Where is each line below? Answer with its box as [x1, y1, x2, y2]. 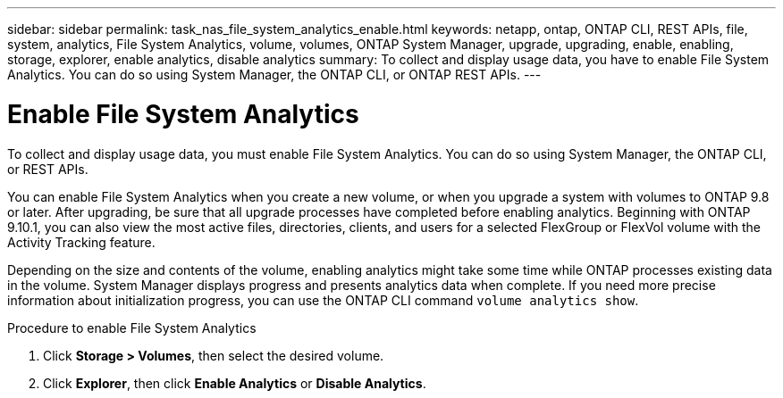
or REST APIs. [7, 161, 88, 177]
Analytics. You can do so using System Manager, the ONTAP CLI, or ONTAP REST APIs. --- [7, 67, 542, 82]
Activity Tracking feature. [7, 234, 156, 250]
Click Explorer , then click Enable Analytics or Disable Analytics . [43, 375, 426, 391]
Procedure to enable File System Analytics [7, 319, 257, 336]
